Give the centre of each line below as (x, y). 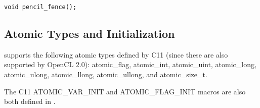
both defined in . (30, 101)
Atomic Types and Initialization (90, 34)
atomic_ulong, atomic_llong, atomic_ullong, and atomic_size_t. (106, 74)
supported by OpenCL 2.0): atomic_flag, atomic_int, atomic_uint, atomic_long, (130, 64)
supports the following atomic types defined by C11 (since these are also (116, 54)
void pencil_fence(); (40, 7)
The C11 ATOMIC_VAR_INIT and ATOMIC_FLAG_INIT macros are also (125, 91)
